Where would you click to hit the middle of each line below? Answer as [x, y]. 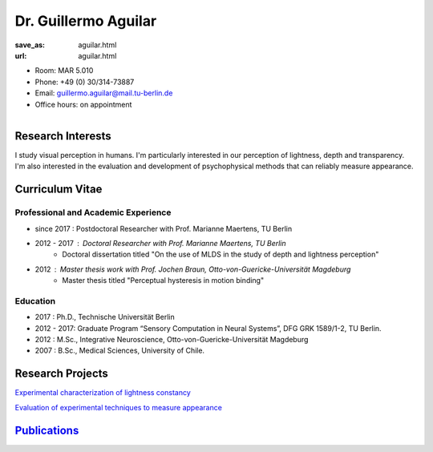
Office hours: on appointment [83, 104]
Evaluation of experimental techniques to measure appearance [118, 407]
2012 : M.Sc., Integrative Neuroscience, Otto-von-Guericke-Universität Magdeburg [172, 340]
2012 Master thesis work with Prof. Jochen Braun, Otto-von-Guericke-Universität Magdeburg [193, 269]
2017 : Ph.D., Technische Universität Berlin [105, 317]
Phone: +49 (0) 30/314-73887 [85, 82]
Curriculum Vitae [59, 190]
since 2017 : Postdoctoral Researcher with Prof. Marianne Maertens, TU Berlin [164, 228]
